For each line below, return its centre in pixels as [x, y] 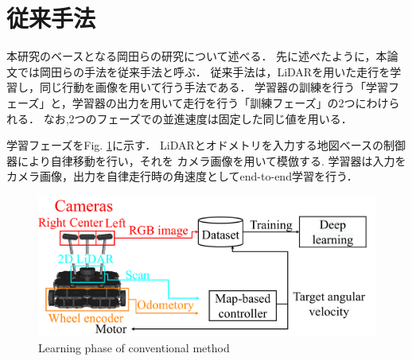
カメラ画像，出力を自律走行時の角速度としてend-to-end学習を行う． [182, 176]
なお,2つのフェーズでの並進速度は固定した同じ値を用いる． [198, 118]
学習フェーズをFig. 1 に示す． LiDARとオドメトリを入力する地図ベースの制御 [206, 145]
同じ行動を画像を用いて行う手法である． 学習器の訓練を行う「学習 [214, 87]
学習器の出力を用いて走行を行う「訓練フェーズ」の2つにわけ [230, 102]
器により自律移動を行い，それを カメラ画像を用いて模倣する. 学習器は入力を [206, 160]
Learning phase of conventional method [134, 347]
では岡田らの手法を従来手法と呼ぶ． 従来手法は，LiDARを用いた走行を [204, 71]
